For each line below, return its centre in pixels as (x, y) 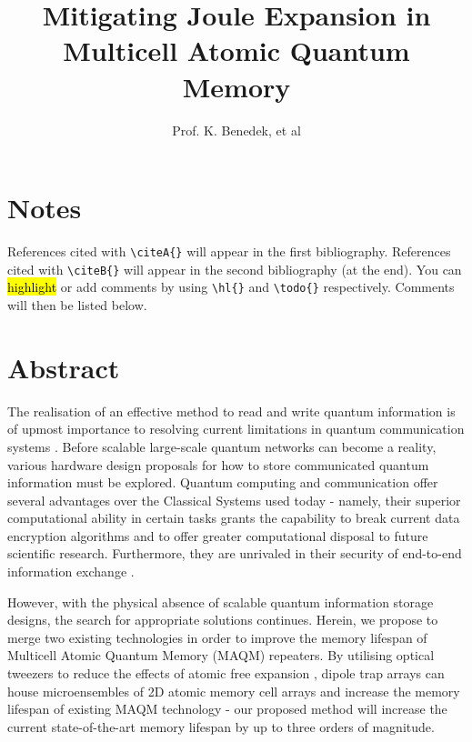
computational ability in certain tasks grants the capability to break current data (234, 518)
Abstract (64, 367)
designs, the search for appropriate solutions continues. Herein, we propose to (223, 620)
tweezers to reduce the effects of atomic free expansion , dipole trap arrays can (226, 673)
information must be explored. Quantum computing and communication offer (223, 482)
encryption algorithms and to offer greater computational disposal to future (218, 535)
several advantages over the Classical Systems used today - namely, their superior (234, 500)
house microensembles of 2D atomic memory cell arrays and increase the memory (234, 691)
